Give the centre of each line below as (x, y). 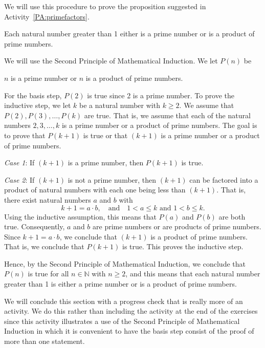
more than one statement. (45, 341)
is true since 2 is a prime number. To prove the (161, 95)
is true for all (48, 274)
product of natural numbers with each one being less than (95, 190)
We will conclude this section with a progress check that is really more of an (124, 301)
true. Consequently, (35, 226)
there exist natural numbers (48, 199)
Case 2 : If (19, 179)
